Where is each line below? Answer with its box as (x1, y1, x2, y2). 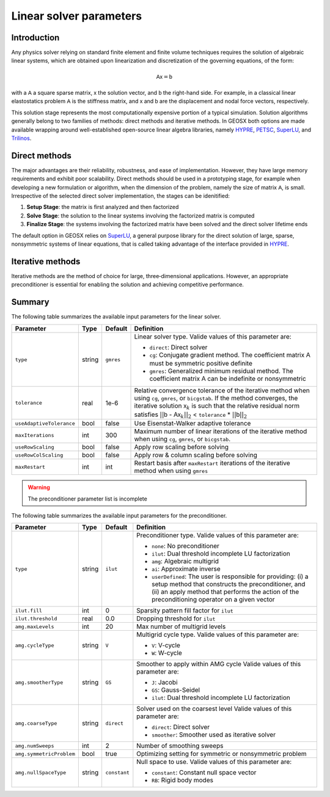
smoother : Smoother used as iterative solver (152, 730, 276, 739)
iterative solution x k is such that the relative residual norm (134, 402, 300, 411)
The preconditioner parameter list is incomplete (28, 495, 148, 502)
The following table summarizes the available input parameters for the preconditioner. (11, 512, 227, 519)
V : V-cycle (152, 641, 180, 650)
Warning (28, 483, 50, 491)
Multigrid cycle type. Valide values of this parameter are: (136, 630, 299, 639)
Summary (11, 297, 50, 307)
